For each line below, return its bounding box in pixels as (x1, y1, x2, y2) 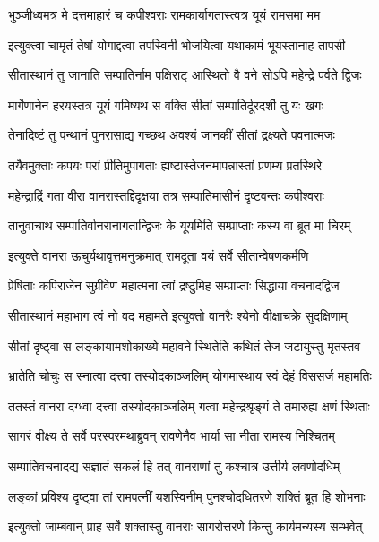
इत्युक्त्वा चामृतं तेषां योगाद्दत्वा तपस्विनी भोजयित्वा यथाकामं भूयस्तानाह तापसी (8, 35, 346, 54)
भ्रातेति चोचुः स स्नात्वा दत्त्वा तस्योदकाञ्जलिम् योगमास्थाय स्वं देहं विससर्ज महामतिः (8, 366, 372, 385)
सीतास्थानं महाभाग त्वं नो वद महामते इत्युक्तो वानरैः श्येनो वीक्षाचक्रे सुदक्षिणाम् (8, 305, 348, 324)
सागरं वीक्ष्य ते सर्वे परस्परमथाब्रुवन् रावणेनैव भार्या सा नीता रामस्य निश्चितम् (8, 426, 335, 445)
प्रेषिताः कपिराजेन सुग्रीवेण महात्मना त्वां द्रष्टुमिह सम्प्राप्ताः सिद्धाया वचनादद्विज (8, 276, 340, 295)
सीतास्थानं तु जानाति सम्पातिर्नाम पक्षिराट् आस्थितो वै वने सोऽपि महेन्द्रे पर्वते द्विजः (8, 65, 362, 84)
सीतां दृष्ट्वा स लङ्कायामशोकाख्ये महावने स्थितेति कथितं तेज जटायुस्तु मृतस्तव (8, 336, 361, 355)
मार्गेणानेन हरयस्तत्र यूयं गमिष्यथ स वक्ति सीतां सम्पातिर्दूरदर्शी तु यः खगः (8, 95, 323, 114)
